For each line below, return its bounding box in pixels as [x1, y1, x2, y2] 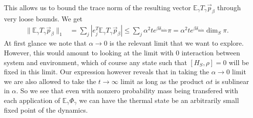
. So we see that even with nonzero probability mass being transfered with [16, 85, 238, 96]
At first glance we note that [4, 38, 87, 48]
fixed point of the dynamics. [4, 105, 88, 115]
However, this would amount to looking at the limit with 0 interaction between [4, 48, 240, 58]
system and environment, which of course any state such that [4, 57, 187, 67]
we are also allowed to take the [4, 76, 96, 86]
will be [229, 57, 249, 67]
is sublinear [215, 76, 249, 86]
